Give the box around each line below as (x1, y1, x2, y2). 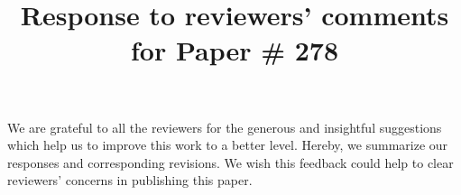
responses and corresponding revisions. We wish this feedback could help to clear (7, 153, 454, 172)
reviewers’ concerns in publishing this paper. (7, 171, 253, 190)
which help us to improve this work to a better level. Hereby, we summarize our (7, 135, 448, 154)
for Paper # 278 (130, 32, 339, 69)
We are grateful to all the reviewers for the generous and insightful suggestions (7, 117, 442, 136)
